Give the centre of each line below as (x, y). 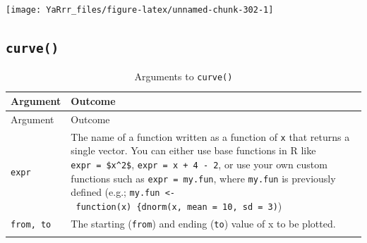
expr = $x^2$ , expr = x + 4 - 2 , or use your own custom (199, 164)
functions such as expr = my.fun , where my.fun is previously (203, 178)
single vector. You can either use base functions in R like (193, 150)
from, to (31, 224)
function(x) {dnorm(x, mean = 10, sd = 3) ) (179, 206)
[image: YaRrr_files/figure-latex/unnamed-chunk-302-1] (140, 10)
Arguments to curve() (183, 76)
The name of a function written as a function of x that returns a (210, 136)
